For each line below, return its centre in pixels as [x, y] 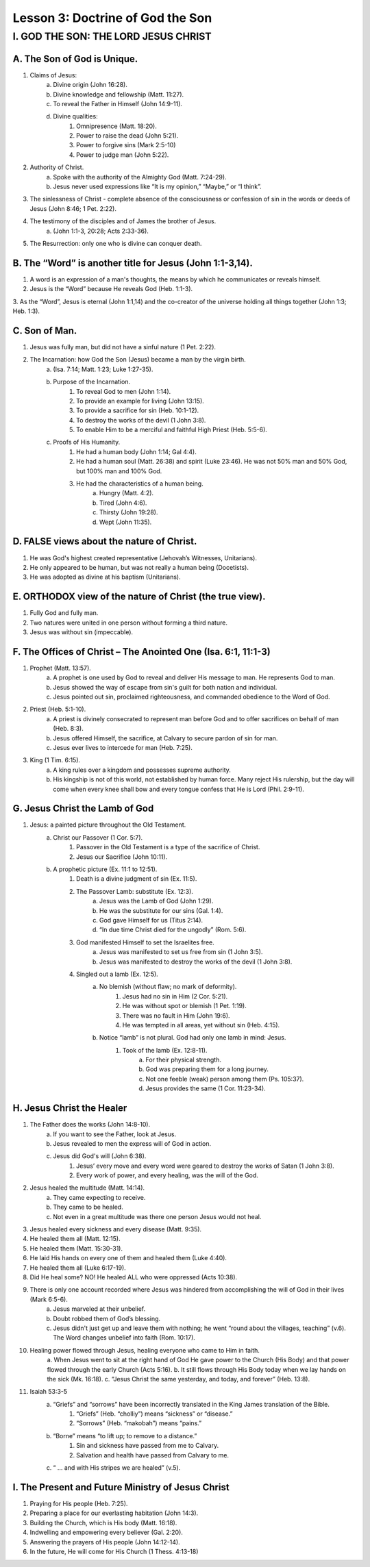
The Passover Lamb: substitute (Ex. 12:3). [135, 891]
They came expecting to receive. [99, 1197]
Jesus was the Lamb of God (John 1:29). [157, 901]
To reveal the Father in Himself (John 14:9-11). [118, 103]
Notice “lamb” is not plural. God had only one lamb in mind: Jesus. [193, 1038]
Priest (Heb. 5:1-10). [58, 710]
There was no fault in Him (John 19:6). [176, 1015]
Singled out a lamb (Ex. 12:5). [118, 974]
